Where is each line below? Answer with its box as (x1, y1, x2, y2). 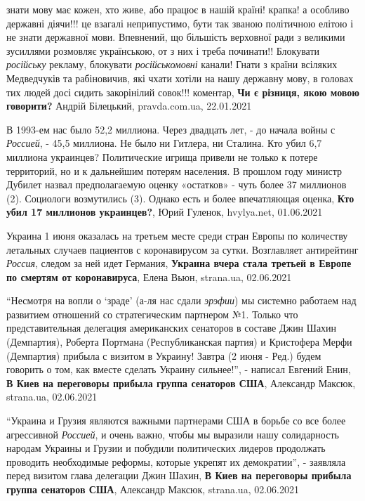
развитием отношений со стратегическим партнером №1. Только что (6, 306, 298, 321)
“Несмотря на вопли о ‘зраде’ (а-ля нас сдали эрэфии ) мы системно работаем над (6, 293, 357, 308)
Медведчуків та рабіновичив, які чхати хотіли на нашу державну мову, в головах (6, 70, 354, 85)
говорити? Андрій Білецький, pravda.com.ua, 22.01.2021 (6, 98, 252, 113)
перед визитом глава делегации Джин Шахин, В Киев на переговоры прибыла (6, 468, 352, 483)
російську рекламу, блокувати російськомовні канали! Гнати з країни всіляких (6, 57, 338, 72)
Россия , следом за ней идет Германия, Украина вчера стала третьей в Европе (6, 256, 352, 271)
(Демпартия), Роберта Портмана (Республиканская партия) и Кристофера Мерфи (6, 334, 352, 349)
